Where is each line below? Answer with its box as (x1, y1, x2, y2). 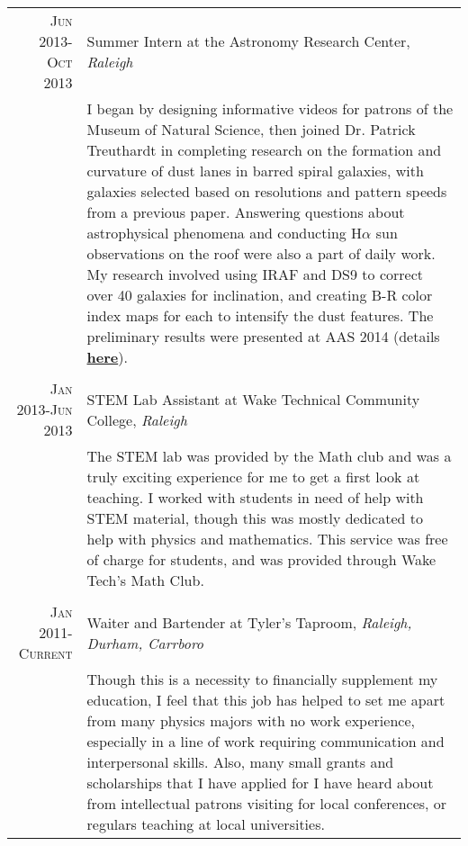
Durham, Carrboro (86, 632, 203, 653)
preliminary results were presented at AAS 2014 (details (86, 326, 440, 346)
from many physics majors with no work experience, (86, 710, 415, 731)
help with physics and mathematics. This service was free (86, 528, 448, 549)
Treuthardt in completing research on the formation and (86, 139, 442, 160)
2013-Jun (16, 399, 73, 419)
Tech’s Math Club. (86, 570, 204, 590)
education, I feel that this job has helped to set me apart (86, 689, 445, 710)
